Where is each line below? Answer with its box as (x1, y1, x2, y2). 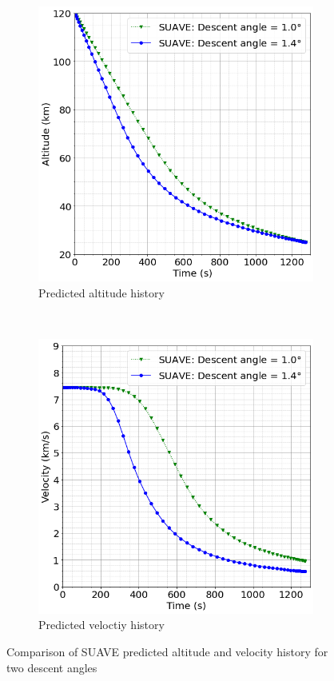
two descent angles (6, 659, 97, 675)
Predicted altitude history (38, 284, 165, 301)
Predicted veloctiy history (38, 616, 165, 633)
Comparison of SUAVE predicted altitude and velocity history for (6, 643, 328, 659)
